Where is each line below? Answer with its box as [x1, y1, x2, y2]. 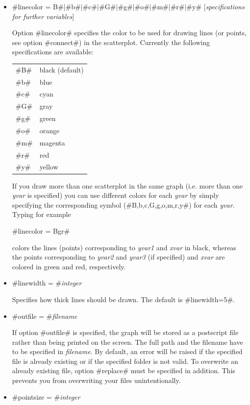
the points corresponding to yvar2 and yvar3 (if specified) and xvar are [12, 252, 225, 262]
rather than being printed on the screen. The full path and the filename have [12, 336, 243, 347]
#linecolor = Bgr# [12, 225, 70, 236]
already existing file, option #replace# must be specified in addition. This [12, 365, 235, 376]
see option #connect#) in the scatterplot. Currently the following [12, 37, 210, 47]
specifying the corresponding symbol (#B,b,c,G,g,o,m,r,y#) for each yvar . [12, 199, 235, 210]
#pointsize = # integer [12, 391, 80, 402]
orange [39, 125, 60, 135]
